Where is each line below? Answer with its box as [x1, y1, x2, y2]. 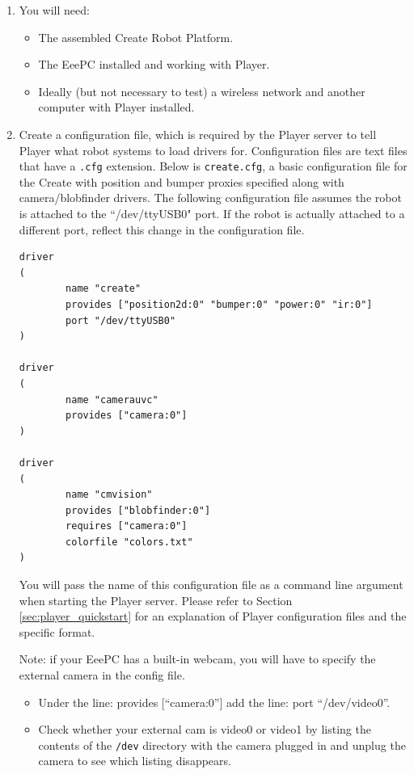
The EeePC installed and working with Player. [38, 56, 270, 73]
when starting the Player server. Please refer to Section [19, 591, 293, 608]
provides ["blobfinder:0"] [65, 504, 211, 516]
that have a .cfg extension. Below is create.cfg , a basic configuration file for [19, 158, 408, 175]
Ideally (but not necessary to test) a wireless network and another [38, 82, 365, 99]
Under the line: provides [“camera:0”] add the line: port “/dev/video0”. [38, 693, 391, 710]
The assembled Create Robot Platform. [38, 28, 234, 45]
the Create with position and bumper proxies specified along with [19, 173, 344, 190]
